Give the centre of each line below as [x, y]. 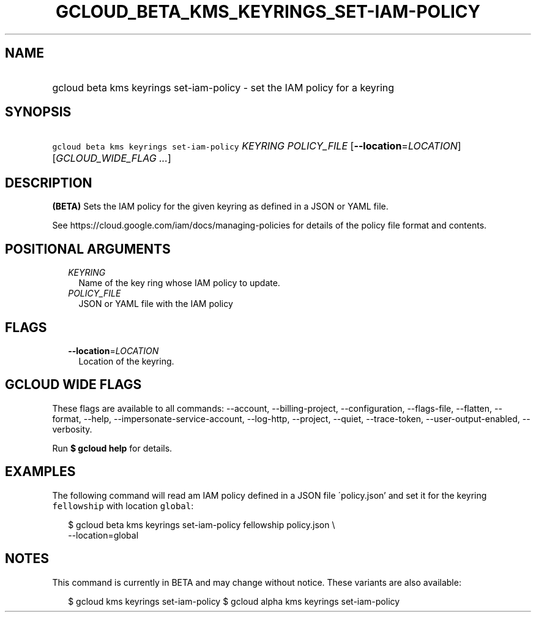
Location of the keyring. [126, 361]
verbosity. [72, 429]
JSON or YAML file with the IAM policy [156, 304]
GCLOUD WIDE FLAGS [73, 385]
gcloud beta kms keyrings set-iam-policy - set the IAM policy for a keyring [223, 87]
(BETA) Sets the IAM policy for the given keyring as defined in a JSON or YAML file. [220, 206]
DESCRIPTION [49, 183]
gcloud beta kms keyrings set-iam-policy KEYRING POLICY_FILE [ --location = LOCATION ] [257, 146]
